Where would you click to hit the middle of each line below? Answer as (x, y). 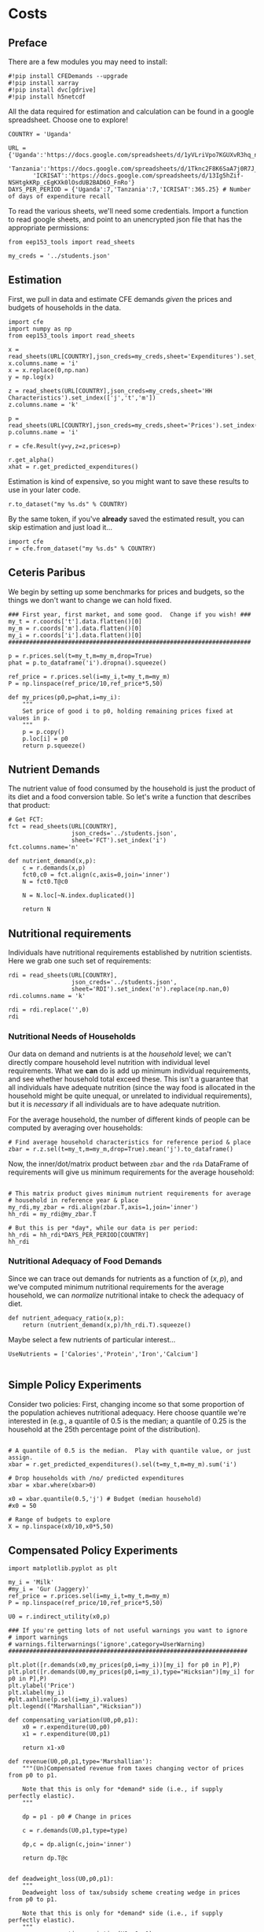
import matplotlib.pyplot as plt (63, 1569)
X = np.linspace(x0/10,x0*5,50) (61, 1526)
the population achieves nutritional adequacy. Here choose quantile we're (127, 1413)
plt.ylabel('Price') (42, 1686)
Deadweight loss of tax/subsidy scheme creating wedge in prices (132, 1893)
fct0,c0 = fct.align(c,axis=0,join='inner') (96, 875)
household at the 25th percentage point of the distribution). (104, 1429)
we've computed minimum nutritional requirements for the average (116, 1286)
